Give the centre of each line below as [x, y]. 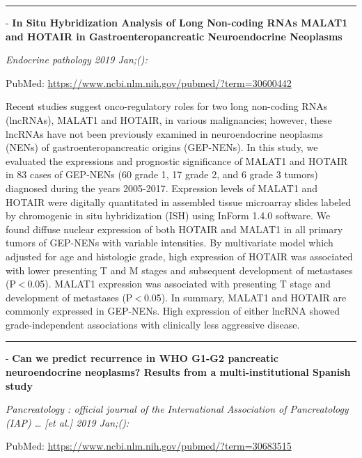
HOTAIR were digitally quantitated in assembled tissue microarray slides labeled [179, 202]
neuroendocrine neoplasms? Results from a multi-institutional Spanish [178, 372]
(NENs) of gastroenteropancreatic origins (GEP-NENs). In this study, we [162, 147]
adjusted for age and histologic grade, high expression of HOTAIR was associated [179, 256]
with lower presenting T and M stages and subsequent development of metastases [179, 270]
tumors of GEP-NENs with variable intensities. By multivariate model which [170, 243]
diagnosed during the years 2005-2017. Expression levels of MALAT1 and [162, 188]
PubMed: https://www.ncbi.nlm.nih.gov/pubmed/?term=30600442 [149, 82]
